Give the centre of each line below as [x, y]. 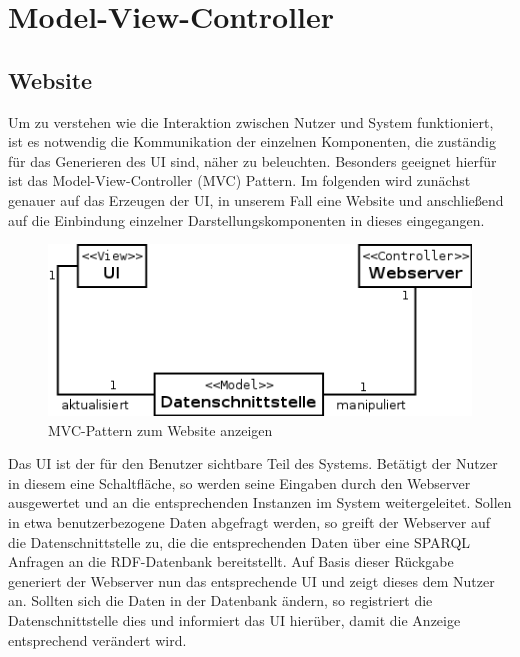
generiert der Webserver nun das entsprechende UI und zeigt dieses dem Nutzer [251, 580]
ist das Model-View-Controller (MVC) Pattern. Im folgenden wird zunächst [239, 180]
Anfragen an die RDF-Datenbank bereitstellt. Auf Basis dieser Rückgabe [231, 561]
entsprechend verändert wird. [97, 639]
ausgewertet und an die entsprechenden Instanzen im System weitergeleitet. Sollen [260, 502]
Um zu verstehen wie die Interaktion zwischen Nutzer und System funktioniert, [251, 121]
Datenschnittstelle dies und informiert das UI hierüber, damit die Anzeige [234, 619]
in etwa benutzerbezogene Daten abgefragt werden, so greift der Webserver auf [249, 522]
